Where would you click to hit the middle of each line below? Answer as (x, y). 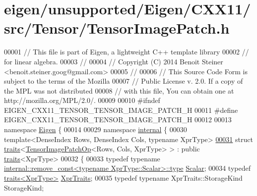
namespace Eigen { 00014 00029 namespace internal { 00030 (96, 129)
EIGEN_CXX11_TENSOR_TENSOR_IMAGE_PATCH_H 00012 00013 (118, 120)
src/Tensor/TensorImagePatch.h (117, 28)
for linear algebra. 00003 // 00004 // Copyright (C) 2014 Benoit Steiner (114, 61)
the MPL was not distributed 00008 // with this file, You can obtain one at (119, 90)
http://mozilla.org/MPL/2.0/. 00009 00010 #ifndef (82, 100)
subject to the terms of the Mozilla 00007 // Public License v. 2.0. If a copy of (124, 81)
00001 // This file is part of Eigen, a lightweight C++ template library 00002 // (127, 52)
